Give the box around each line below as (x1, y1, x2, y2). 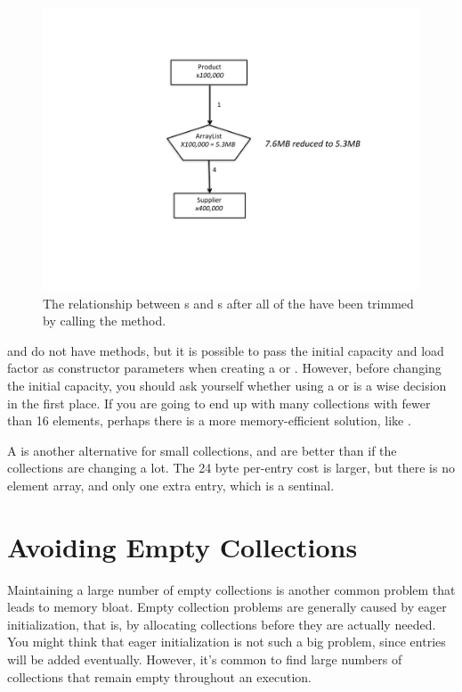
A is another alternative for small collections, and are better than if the (7, 441, 397, 459)
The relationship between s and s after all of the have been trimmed (43, 293, 414, 312)
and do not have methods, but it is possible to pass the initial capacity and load (7, 341, 444, 359)
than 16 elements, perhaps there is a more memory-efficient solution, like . (7, 411, 411, 430)
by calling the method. (43, 311, 166, 330)
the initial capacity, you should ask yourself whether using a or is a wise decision (7, 375, 447, 394)
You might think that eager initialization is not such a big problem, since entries (7, 632, 446, 651)
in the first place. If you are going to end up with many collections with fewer (7, 393, 431, 412)
